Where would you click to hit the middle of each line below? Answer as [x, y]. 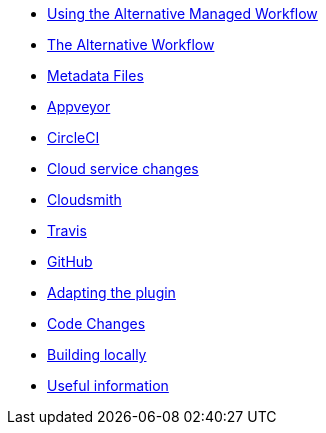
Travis [67, 230]
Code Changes [96, 323]
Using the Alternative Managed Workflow [182, 13]
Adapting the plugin [111, 292]
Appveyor [79, 106]
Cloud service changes [123, 168]
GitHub [70, 261]
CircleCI [73, 137]
